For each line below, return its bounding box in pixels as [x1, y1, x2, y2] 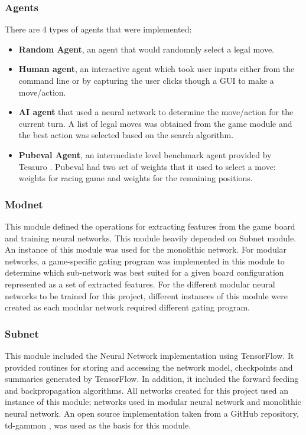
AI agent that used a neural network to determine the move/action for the [18, 106, 294, 118]
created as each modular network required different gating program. [5, 301, 250, 313]
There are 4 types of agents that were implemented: [5, 23, 192, 35]
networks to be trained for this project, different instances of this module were [5, 289, 288, 302]
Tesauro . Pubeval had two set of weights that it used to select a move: [18, 160, 276, 172]
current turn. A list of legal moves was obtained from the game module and [18, 117, 292, 129]
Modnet [5, 197, 43, 211]
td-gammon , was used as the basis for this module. [5, 418, 191, 431]
